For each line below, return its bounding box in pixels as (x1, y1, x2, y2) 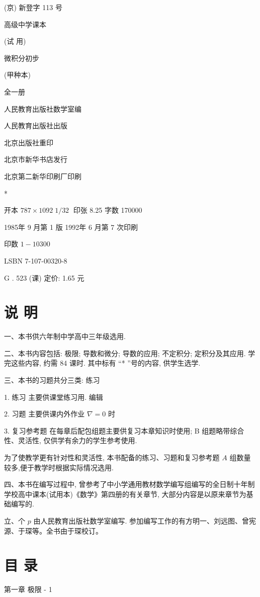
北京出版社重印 (4, 137, 53, 147)
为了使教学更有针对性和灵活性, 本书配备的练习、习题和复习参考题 (4, 452, 220, 462)
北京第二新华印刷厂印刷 (4, 170, 81, 181)
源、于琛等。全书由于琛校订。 (4, 525, 103, 536)
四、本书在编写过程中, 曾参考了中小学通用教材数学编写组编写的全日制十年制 (4, 479, 255, 489)
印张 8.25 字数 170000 (73, 205, 142, 215)
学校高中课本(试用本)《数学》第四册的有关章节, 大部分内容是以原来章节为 (4, 488, 246, 499)
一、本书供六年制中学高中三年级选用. (4, 331, 126, 342)
